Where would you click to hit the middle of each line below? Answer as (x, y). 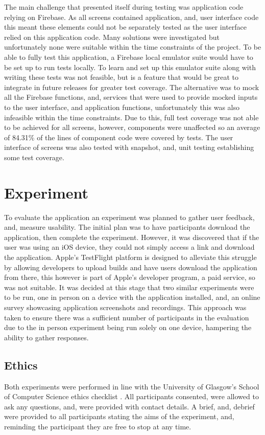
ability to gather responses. (46, 337)
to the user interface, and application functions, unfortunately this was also (122, 107)
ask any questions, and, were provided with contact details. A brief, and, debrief (129, 406)
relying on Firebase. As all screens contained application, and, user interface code (131, 17)
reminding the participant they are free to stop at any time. (98, 426)
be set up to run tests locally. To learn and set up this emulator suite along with (130, 67)
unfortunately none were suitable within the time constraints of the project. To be (133, 47)
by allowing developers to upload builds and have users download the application (131, 267)
